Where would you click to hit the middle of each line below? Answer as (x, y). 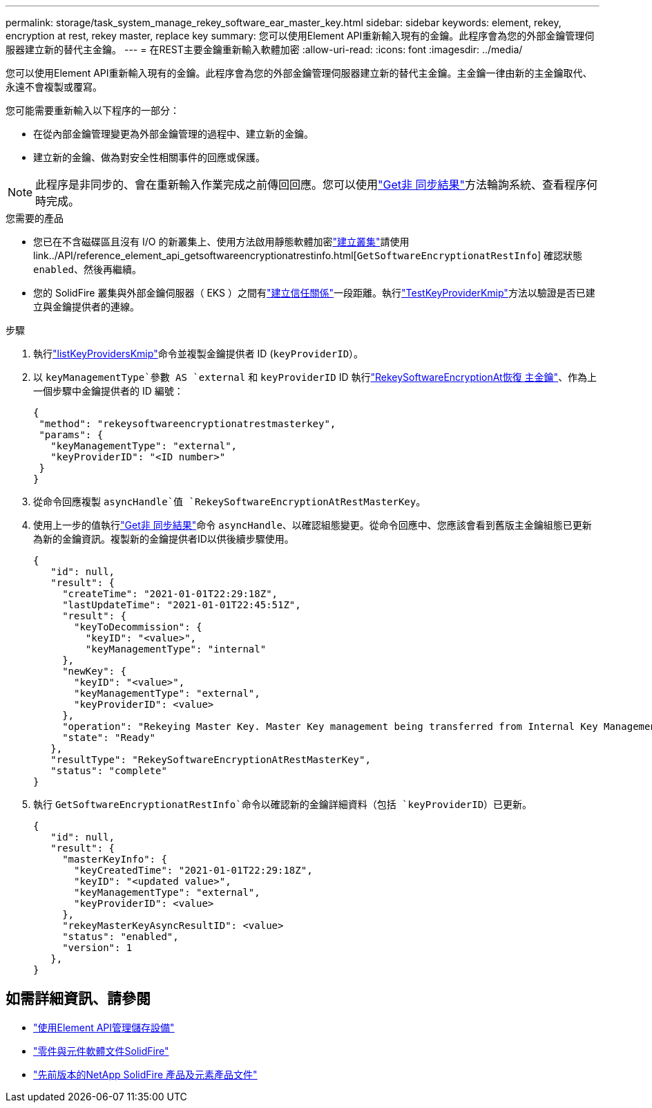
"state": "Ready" (109, 738)
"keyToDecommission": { (138, 627)
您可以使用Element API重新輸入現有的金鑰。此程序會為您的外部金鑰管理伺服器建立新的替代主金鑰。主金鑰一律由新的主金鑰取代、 (299, 73)
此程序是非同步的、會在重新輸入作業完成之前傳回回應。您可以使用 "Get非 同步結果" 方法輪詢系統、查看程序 (311, 185)
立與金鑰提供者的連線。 (86, 307)
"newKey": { (94, 671)
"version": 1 (97, 948)
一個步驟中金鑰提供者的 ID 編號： (108, 391)
